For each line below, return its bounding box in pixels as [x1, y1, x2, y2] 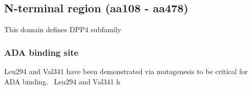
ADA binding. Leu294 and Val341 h [4, 76, 120, 86]
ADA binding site [4, 46, 79, 58]
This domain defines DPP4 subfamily [4, 24, 121, 35]
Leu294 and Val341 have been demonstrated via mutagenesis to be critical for [4, 66, 248, 77]
